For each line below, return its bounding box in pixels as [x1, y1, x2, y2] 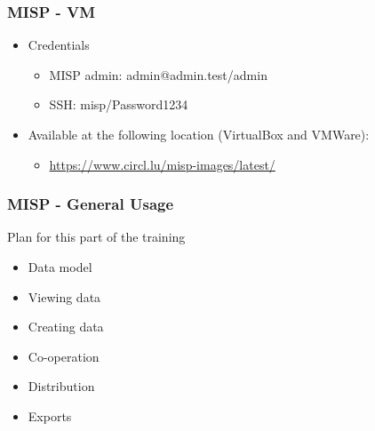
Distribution [28, 377, 95, 395]
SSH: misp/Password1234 [49, 95, 188, 114]
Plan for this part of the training [7, 227, 186, 246]
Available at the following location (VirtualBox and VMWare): [28, 125, 370, 143]
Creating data [28, 317, 104, 336]
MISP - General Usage [7, 193, 174, 215]
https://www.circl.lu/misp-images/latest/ [49, 155, 275, 173]
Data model [28, 258, 92, 275]
